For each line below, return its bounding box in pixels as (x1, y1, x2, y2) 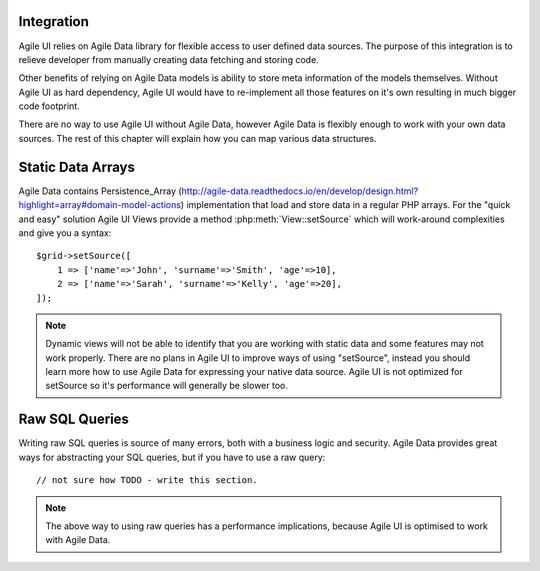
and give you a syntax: (18, 226, 112, 239)
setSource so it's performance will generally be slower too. (45, 380, 289, 392)
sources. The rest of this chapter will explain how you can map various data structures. (18, 132, 377, 144)
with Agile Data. (45, 534, 111, 546)
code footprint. (18, 100, 80, 112)
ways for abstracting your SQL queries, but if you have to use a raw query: (18, 451, 326, 463)
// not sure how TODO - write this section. (36, 475, 259, 486)
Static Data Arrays (18, 158, 135, 175)
